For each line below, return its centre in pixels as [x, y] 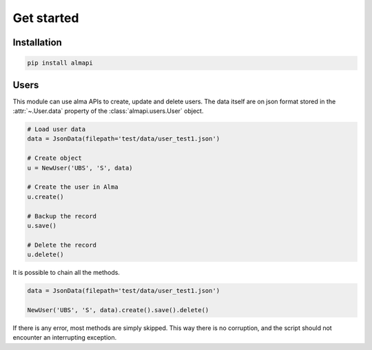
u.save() [42, 225]
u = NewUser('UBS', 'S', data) [80, 168]
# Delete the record [62, 245]
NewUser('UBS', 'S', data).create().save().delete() [118, 310]
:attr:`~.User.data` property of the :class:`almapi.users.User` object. [108, 111]
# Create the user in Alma [73, 187]
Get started [46, 18]
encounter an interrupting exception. [65, 338]
